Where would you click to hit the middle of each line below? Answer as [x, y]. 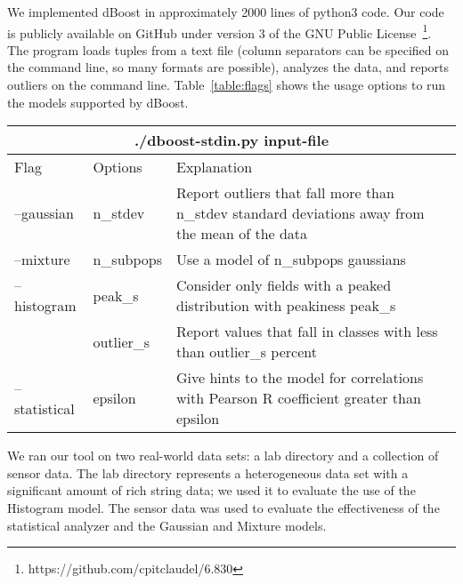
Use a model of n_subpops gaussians [291, 260]
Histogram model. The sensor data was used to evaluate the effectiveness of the [223, 508]
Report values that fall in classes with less [307, 332]
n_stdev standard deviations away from [300, 213]
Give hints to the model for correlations [300, 378]
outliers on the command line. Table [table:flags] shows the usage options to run [227, 85]
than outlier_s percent [246, 352]
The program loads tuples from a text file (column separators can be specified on [228, 49]
